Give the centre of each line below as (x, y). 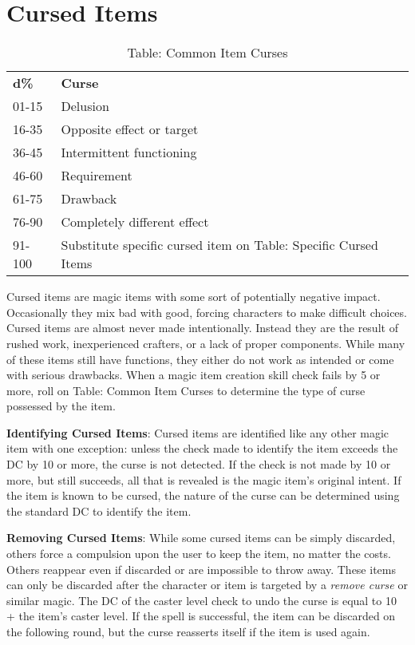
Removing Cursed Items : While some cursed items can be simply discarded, (201, 538)
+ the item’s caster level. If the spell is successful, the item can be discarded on (201, 616)
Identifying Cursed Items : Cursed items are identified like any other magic (198, 432)
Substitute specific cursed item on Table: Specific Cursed (219, 245)
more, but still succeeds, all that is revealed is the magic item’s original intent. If (204, 479)
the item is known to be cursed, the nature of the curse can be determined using (203, 495)
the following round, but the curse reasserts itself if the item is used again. (188, 631)
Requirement (97, 176)
